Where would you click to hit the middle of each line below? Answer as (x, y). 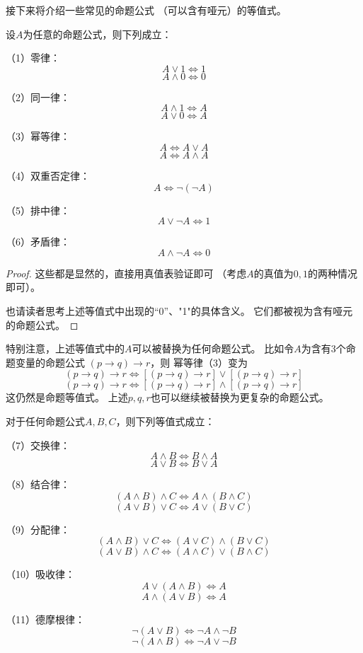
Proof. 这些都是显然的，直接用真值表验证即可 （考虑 (126, 273)
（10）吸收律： (40, 574)
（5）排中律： (38, 210)
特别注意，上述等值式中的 (65, 348)
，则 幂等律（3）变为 (199, 362)
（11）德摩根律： (45, 619)
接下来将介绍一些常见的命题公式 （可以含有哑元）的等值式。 (146, 10)
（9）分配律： (38, 529)
